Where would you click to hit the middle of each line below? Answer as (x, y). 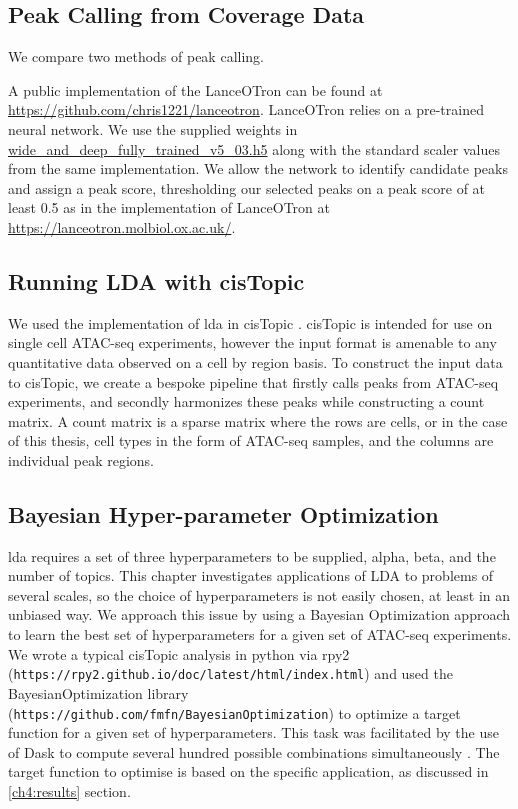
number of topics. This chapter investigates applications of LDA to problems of (251, 575)
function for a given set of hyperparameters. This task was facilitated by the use (253, 732)
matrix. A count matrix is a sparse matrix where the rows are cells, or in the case (258, 420)
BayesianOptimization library (98, 692)
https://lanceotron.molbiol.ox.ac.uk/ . (122, 226)
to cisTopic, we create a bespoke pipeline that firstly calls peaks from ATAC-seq (253, 381)
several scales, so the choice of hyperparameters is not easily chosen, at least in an (259, 594)
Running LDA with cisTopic (156, 280)
